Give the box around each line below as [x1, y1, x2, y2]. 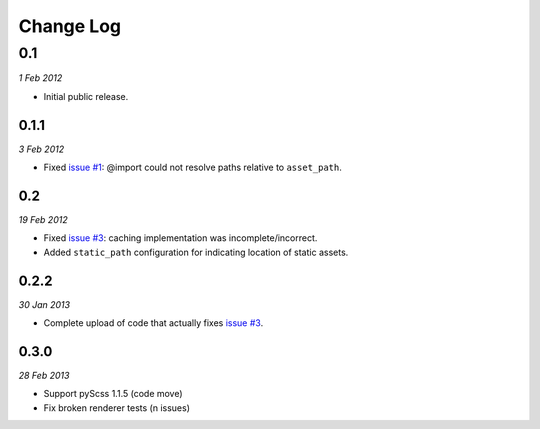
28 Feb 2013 [18, 369, 70, 381]
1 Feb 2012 [18, 72, 63, 84]
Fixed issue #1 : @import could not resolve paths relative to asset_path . [43, 161, 342, 174]
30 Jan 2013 [18, 298, 70, 310]
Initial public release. [43, 90, 129, 102]
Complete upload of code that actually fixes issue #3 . [43, 317, 264, 329]
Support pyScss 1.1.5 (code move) [43, 388, 184, 400]
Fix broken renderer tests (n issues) [43, 401, 190, 414]
